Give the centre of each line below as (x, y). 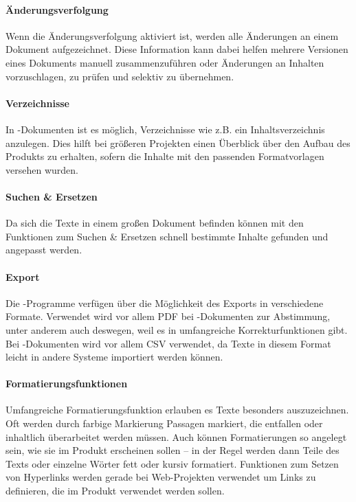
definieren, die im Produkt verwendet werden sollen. (115, 491)
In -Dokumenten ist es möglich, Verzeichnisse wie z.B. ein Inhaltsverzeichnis (165, 129)
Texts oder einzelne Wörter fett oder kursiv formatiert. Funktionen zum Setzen (172, 463)
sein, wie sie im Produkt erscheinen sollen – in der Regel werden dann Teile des (173, 450)
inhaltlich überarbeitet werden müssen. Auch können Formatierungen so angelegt (176, 436)
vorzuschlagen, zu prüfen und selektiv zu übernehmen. (120, 76)
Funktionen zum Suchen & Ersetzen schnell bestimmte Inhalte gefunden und (167, 236)
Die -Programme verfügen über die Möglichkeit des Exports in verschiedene (165, 303)
